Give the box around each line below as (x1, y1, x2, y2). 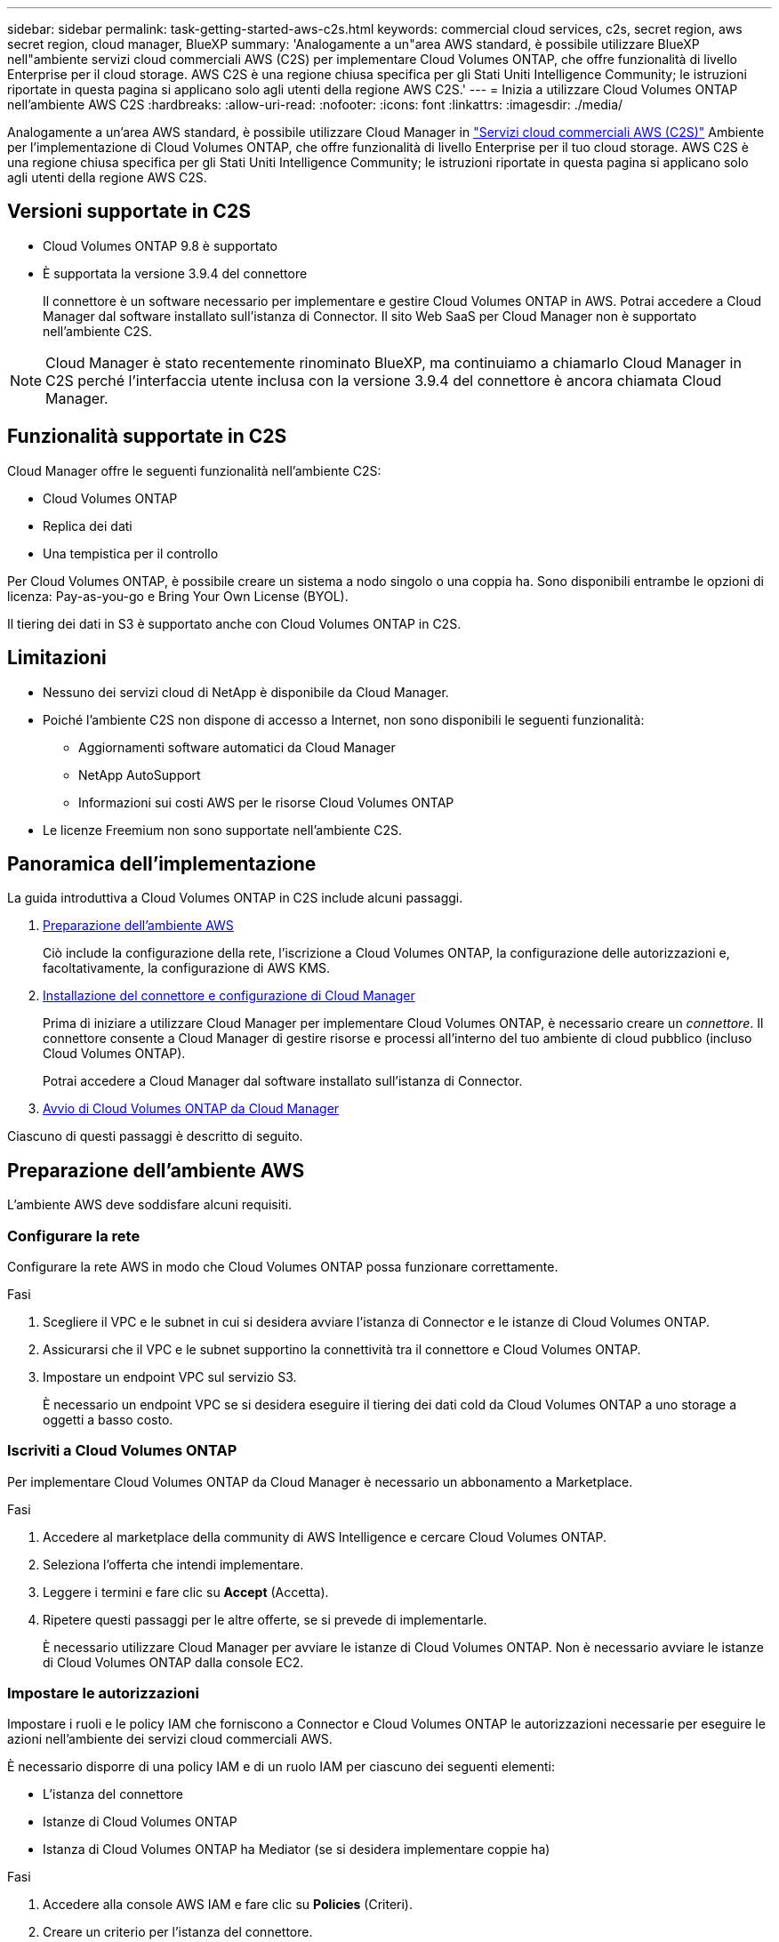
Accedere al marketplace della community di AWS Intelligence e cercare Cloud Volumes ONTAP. (43, 1529, 607, 1545)
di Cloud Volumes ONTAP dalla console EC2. (43, 1654, 304, 1670)
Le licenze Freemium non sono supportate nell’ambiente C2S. (43, 822, 403, 838)
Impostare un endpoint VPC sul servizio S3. (43, 1368, 297, 1384)
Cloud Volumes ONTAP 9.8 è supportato (43, 237, 277, 253)
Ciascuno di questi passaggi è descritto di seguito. (7, 1128, 303, 1144)
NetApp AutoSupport (78, 766, 201, 782)
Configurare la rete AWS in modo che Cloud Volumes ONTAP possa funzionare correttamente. (7, 1258, 558, 1274)
